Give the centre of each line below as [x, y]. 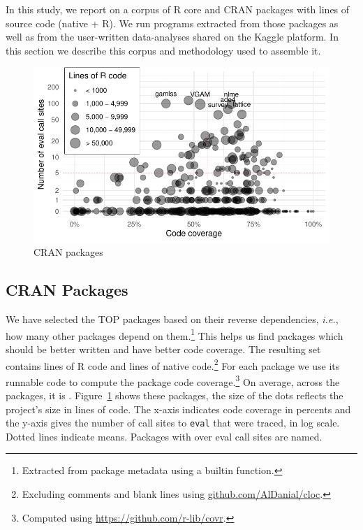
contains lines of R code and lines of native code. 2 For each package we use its [173, 364]
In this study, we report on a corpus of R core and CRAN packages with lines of [178, 9]
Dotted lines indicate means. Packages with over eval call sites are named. [164, 436]
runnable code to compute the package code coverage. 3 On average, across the [173, 380]
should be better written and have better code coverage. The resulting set [163, 349]
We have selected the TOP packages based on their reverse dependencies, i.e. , [172, 319]
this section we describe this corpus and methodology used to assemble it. [163, 50]
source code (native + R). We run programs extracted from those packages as [172, 23]
